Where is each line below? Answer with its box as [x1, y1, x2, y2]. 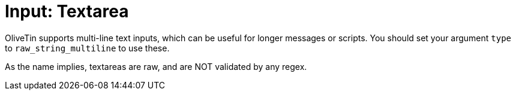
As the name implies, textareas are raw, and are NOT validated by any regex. [5, 61, 307, 72]
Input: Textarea [5, 1, 129, 22]
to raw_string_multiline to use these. [5, 42, 170, 53]
